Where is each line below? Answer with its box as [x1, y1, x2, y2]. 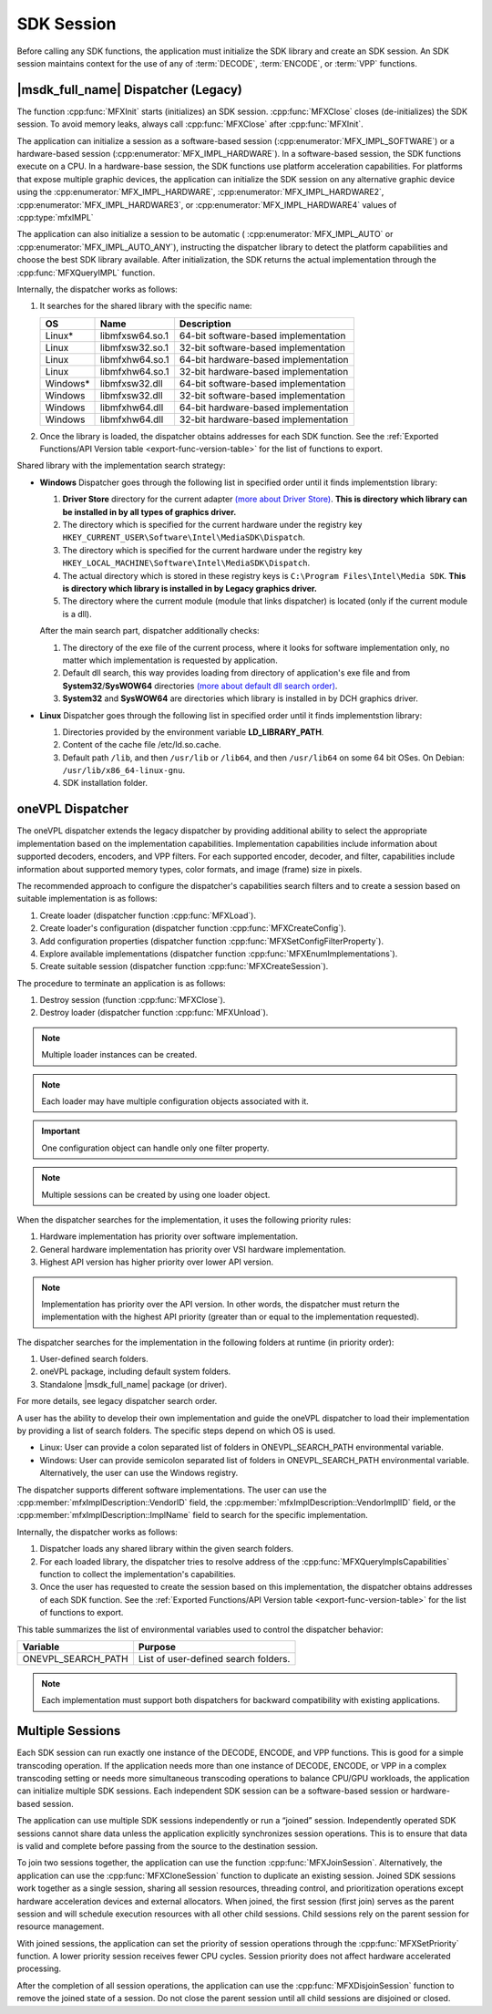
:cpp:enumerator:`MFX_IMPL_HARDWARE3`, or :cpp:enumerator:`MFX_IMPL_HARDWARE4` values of [16, 199, 397, 210]
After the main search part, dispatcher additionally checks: [39, 625, 260, 636]
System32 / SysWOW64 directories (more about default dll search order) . [62, 680, 338, 691]
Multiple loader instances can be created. [41, 1049, 198, 1060]
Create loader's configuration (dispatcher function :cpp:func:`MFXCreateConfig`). [39, 923, 346, 934]
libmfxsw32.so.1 [99, 341, 169, 354]
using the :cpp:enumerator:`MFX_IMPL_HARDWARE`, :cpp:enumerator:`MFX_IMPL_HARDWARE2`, [16, 187, 384, 198]
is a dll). [62, 608, 93, 619]
